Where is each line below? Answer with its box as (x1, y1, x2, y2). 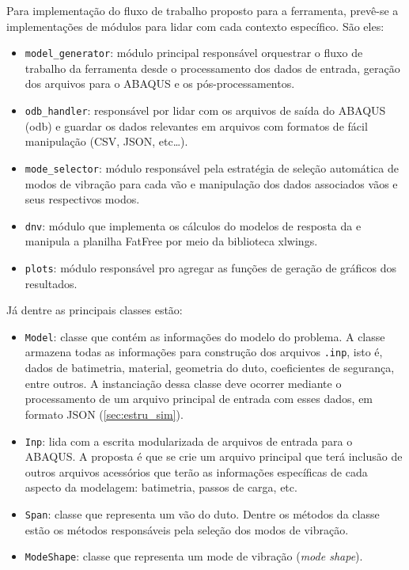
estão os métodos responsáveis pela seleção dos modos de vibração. (25, 521, 349, 538)
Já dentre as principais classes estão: (6, 302, 183, 318)
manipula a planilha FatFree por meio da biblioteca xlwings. (25, 233, 318, 249)
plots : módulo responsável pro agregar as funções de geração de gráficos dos (25, 259, 397, 275)
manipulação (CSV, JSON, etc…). (25, 133, 188, 150)
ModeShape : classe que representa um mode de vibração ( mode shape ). (25, 548, 363, 564)
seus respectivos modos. (25, 191, 140, 207)
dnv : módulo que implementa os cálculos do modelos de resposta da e (25, 217, 362, 234)
